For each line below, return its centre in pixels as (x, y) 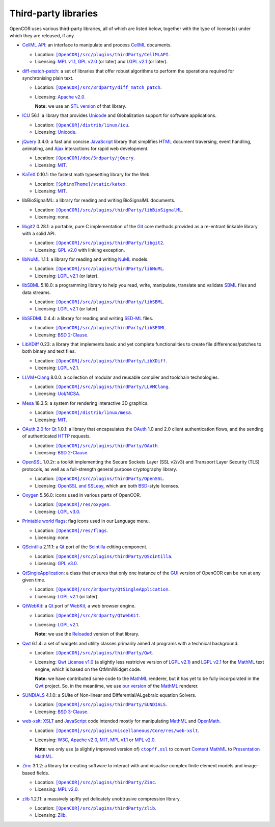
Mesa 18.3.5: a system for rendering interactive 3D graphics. (85, 403)
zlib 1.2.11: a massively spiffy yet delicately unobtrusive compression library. (101, 798)
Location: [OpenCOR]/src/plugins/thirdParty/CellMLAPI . (102, 54)
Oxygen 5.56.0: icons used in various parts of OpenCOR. (81, 495)
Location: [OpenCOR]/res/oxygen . (73, 504)
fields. (43, 773)
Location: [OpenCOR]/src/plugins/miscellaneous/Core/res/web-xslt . (117, 731)
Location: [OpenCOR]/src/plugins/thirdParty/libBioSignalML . (109, 210)
